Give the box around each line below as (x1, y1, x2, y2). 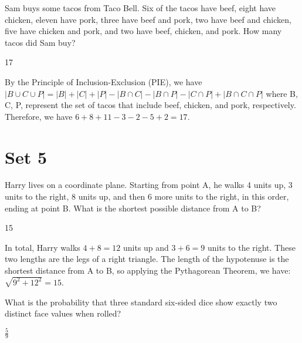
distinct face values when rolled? (5, 307, 121, 320)
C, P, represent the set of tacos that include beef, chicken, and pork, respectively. (5, 99, 296, 111)
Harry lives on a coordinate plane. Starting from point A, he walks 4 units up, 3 (5, 179, 293, 191)
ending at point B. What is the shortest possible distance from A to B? (5, 201, 261, 214)
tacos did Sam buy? (5, 36, 76, 48)
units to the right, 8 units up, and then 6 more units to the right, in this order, (5, 190, 289, 203)
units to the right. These (207, 241, 296, 253)
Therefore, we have (5, 110, 73, 122)
